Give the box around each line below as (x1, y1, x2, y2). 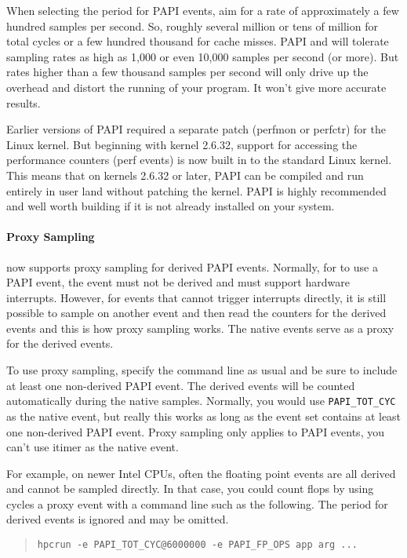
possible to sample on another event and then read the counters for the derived (6, 305, 387, 321)
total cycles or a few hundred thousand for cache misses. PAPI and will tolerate (6, 33, 389, 49)
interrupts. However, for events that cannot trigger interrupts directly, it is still (6, 289, 387, 305)
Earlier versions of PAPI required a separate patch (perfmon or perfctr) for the (6, 121, 386, 137)
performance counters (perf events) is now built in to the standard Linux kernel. (6, 151, 392, 168)
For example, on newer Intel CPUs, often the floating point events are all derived (6, 465, 396, 481)
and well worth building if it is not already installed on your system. (6, 198, 335, 214)
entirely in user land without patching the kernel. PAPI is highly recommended (6, 182, 387, 199)
